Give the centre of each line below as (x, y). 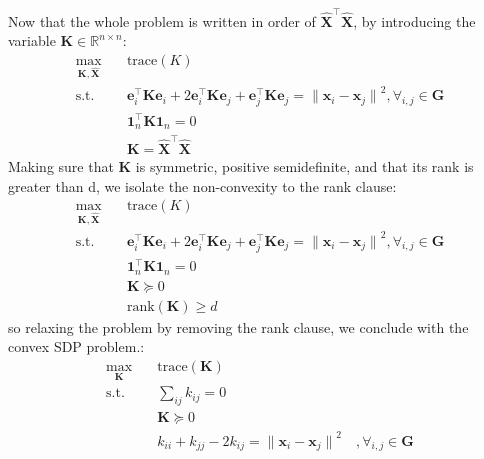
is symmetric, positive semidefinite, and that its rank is (304, 166)
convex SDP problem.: (76, 346)
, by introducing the (414, 20)
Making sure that (61, 166)
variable (32, 40)
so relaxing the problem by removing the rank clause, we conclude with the (238, 326)
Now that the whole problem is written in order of (162, 20)
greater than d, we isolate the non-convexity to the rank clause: (202, 185)
